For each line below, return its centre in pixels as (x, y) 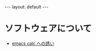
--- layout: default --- (27, 7)
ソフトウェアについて (48, 29)
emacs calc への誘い (33, 43)
